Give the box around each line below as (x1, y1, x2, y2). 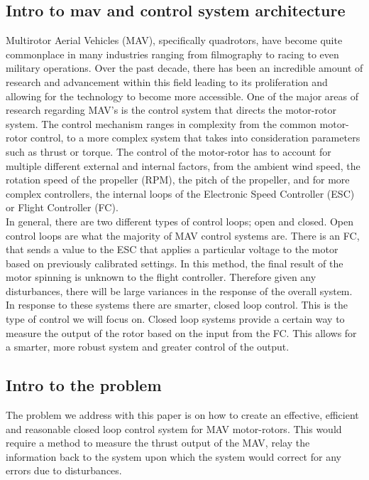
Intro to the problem (6, 374, 162, 396)
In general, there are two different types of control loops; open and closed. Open (6, 213, 354, 228)
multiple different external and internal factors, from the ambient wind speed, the (6, 158, 360, 173)
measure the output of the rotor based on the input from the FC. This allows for (6, 325, 357, 340)
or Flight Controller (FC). (6, 200, 119, 215)
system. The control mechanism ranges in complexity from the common (6, 116, 316, 131)
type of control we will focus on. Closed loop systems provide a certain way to (6, 311, 345, 326)
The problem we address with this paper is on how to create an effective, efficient (6, 407, 359, 422)
